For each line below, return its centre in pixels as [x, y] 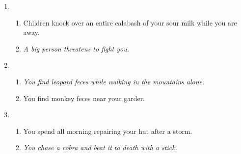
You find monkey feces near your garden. [85, 98]
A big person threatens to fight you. [76, 48]
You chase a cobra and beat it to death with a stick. [100, 147]
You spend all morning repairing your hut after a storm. [108, 131]
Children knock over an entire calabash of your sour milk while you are [130, 22]
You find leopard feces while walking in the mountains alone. [114, 81]
